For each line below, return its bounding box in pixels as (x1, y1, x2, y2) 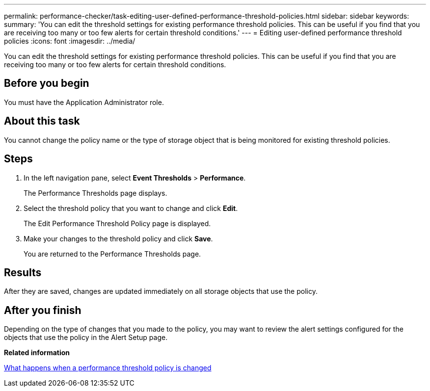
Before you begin (4, 77, 89, 90)
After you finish (4, 304, 81, 316)
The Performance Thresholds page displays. (24, 188, 167, 197)
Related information (4, 348, 70, 357)
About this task (4, 115, 80, 128)
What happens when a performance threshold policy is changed (4, 364, 212, 372)
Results (4, 266, 42, 279)
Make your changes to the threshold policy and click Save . (24, 234, 213, 243)
